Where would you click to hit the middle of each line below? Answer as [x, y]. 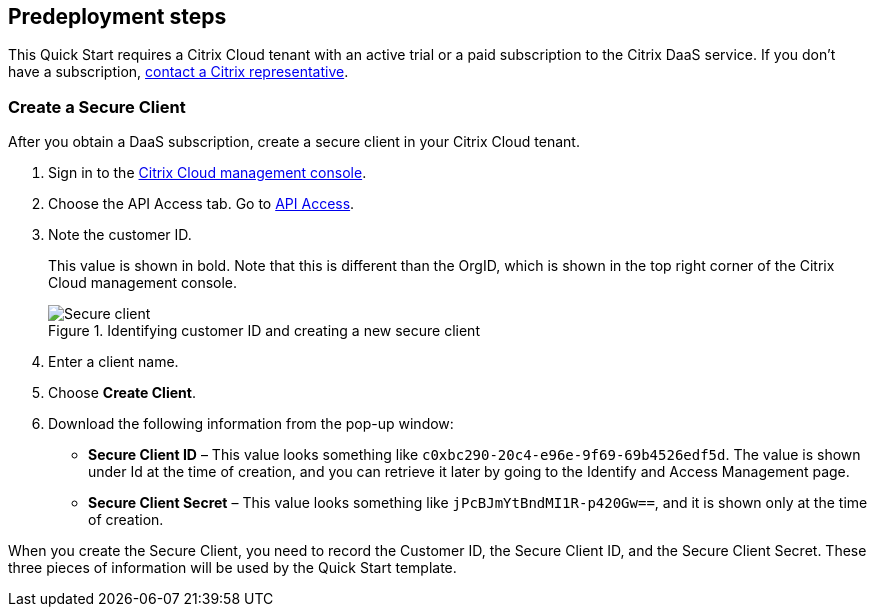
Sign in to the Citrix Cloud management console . [207, 173]
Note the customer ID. [120, 235]
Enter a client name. [113, 362]
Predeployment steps [117, 16]
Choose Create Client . [122, 393]
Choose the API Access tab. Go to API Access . [201, 204]
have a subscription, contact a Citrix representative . [178, 72]
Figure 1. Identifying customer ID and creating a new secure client [264, 331]
